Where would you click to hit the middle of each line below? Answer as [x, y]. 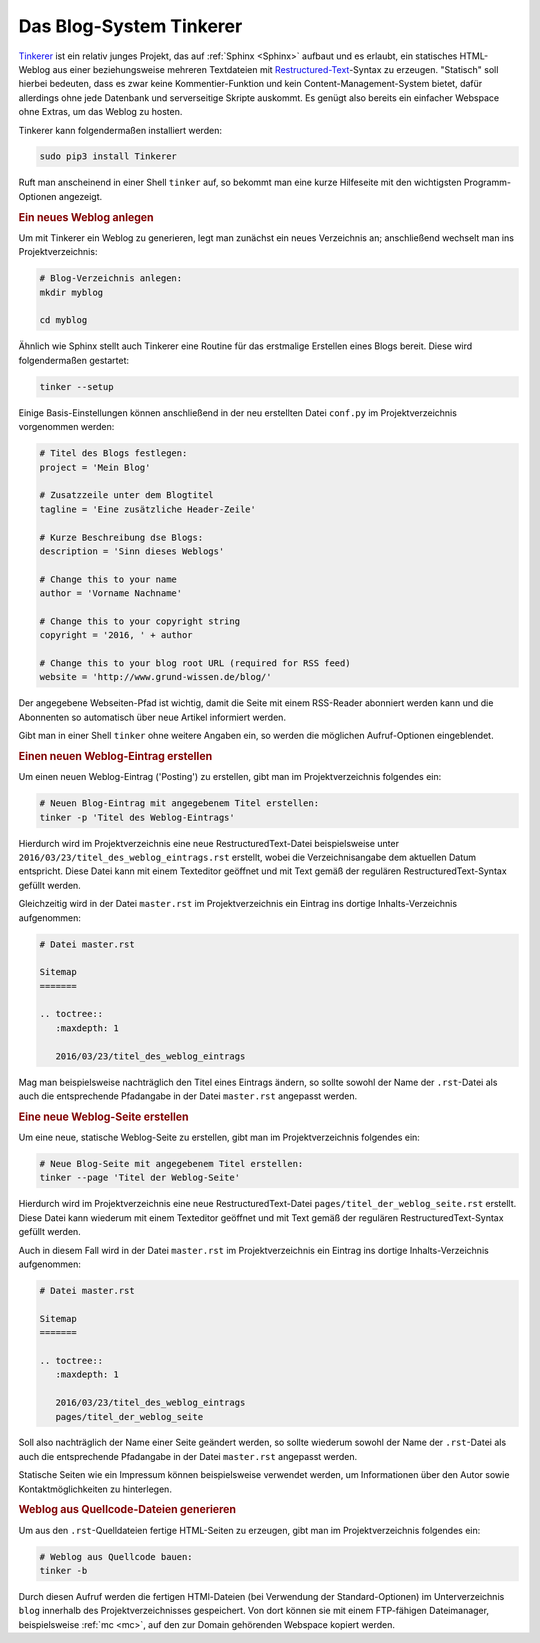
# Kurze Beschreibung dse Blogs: [121, 537]
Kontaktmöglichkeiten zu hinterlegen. [95, 1489]
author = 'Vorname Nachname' [111, 593]
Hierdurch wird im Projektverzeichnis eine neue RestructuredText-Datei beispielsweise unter [209, 843]
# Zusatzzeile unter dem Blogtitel [126, 495]
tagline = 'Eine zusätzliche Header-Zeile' [148, 509]
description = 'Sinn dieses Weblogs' [132, 551]
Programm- [487, 182]
